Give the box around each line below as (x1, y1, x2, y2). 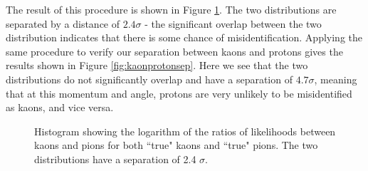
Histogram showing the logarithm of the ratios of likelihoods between (34, 123, 336, 138)
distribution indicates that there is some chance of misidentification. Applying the (6, 30, 362, 45)
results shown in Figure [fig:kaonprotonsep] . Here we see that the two (6, 58, 308, 73)
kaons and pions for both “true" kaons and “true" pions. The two (34, 138, 318, 152)
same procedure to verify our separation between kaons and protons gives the (6, 43, 343, 58)
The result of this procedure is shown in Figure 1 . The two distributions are (6, 2, 337, 16)
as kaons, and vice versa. (6, 100, 114, 115)
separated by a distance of (6, 16, 120, 31)
